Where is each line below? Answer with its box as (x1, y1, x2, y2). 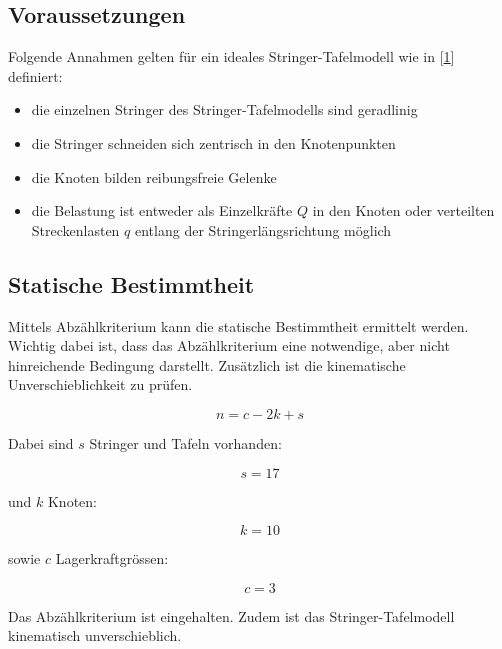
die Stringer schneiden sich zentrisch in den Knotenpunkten (31, 132, 396, 153)
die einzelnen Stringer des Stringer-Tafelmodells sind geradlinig (31, 99, 418, 120)
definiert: (8, 65, 63, 86)
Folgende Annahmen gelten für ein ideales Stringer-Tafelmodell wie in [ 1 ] (8, 46, 455, 67)
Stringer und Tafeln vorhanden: (89, 432, 282, 453)
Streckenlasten (31, 219, 120, 240)
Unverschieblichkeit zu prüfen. (8, 374, 193, 395)
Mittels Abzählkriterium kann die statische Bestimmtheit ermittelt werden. (8, 315, 469, 336)
